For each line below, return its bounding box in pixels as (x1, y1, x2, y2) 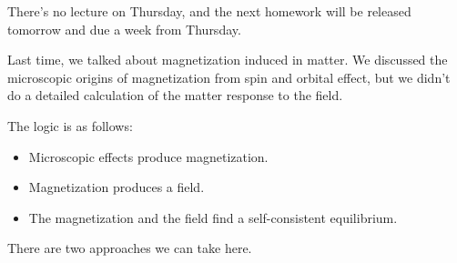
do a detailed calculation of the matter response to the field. (7, 86, 343, 105)
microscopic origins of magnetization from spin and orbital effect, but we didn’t (7, 67, 451, 86)
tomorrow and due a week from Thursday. (7, 19, 241, 38)
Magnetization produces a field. (28, 177, 205, 197)
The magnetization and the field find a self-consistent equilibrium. (28, 207, 398, 227)
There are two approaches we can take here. (7, 238, 252, 258)
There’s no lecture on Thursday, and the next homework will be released (7, 2, 411, 20)
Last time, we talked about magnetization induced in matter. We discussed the (7, 50, 448, 69)
